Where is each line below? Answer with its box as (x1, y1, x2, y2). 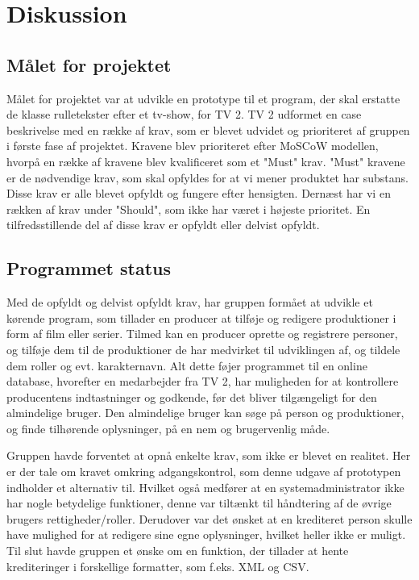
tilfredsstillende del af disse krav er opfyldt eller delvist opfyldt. (6, 216, 320, 233)
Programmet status (6, 256, 172, 281)
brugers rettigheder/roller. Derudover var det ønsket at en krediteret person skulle (6, 510, 413, 527)
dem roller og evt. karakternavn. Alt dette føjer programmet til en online (6, 357, 367, 373)
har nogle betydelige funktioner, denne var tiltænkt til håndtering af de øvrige (6, 494, 392, 511)
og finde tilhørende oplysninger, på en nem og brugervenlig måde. (6, 419, 330, 436)
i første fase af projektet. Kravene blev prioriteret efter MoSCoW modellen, (6, 137, 379, 154)
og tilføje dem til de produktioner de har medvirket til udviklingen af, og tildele (6, 340, 400, 357)
